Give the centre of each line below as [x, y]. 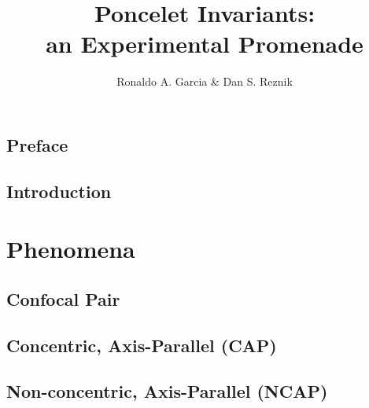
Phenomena [71, 249]
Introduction [59, 191]
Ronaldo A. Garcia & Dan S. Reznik [205, 81]
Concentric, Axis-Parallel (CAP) [142, 345]
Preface [37, 144]
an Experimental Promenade [205, 44]
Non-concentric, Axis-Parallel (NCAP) [167, 391]
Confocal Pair [63, 298]
